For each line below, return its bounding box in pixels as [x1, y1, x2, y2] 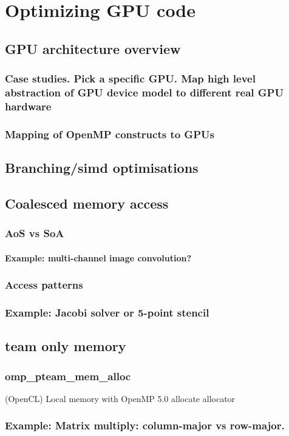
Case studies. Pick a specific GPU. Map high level [5, 71, 256, 86]
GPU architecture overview [5, 39, 181, 58]
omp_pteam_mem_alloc [5, 368, 131, 383]
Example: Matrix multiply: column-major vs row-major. [5, 418, 285, 433]
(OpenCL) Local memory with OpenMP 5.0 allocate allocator [5, 392, 236, 404]
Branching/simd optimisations [5, 158, 199, 177]
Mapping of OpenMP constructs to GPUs [5, 126, 214, 141]
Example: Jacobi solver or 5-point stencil [5, 305, 209, 320]
